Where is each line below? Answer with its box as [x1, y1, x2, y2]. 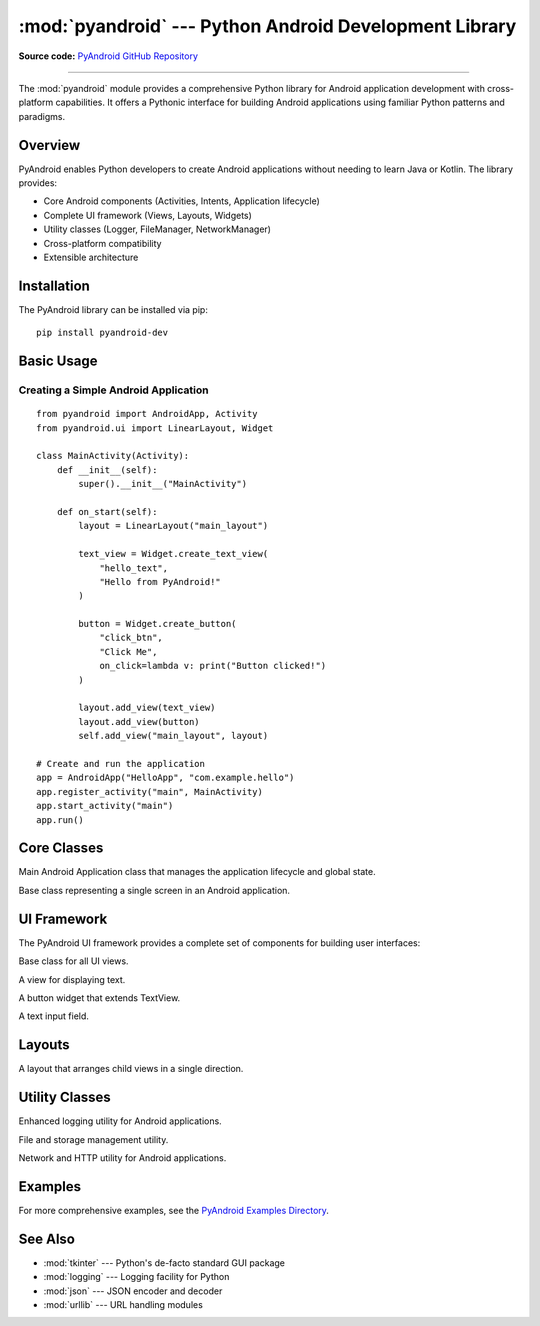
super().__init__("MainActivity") [78, 478, 248, 490]
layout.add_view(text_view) [78, 702, 216, 714]
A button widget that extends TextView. [18, 991, 181, 1004]
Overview [18, 136, 81, 154]
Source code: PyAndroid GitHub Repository [18, 50, 199, 62]
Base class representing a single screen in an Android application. [18, 884, 290, 896]
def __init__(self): [56, 464, 158, 475]
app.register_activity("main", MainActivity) [36, 786, 264, 797]
